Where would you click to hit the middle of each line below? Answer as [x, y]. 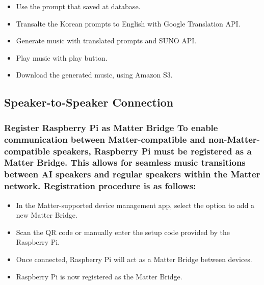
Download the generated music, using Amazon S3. [94, 75]
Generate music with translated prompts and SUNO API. [106, 41]
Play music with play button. [62, 57]
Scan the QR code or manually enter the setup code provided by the [123, 232]
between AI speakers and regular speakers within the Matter [132, 174]
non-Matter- [234, 139]
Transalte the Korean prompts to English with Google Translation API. [128, 23]
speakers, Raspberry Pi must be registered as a [152, 151]
